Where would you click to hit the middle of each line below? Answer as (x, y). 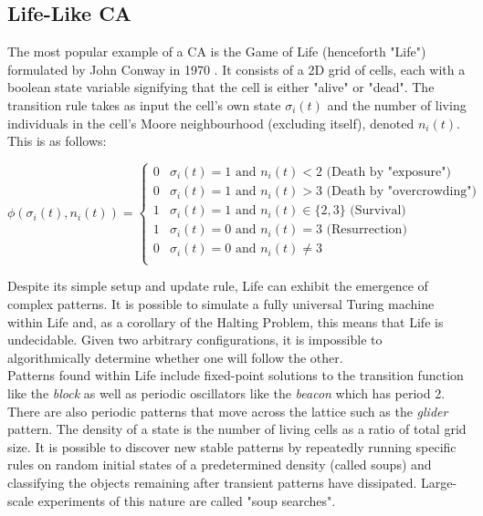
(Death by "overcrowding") (401, 192)
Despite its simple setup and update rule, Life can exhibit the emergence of (218, 286)
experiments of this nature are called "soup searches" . (187, 500)
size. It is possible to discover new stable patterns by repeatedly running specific (232, 446)
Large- (439, 482)
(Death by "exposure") (388, 173)
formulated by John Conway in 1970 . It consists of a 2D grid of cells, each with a (236, 69)
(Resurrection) (367, 230)
